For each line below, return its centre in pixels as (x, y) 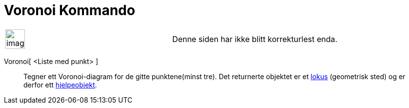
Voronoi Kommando (70, 10)
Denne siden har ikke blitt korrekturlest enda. (255, 39)
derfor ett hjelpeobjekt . (60, 85)
